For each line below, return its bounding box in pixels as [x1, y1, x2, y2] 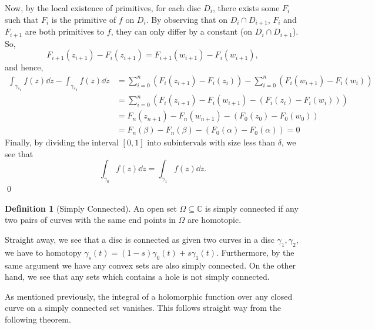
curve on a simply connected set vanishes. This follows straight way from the [5, 301, 281, 314]
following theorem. [5, 313, 71, 325]
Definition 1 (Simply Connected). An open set [5, 202, 177, 214]
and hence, [5, 61, 43, 73]
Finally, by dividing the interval [5, 136, 119, 148]
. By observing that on [146, 13, 227, 25]
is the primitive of [51, 13, 116, 25]
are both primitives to [25, 25, 105, 38]
